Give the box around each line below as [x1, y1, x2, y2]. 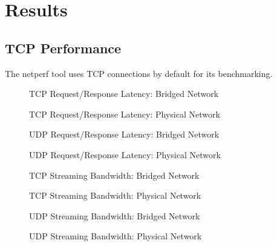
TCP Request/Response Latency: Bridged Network [29, 87, 219, 100]
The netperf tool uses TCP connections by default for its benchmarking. [5, 67, 273, 79]
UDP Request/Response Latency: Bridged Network [29, 128, 220, 141]
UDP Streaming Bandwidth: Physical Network [29, 230, 202, 242]
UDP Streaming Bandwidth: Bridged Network [29, 209, 200, 222]
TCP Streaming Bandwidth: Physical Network [29, 189, 201, 202]
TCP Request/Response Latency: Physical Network [29, 107, 220, 120]
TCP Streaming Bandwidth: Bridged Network [29, 168, 200, 181]
